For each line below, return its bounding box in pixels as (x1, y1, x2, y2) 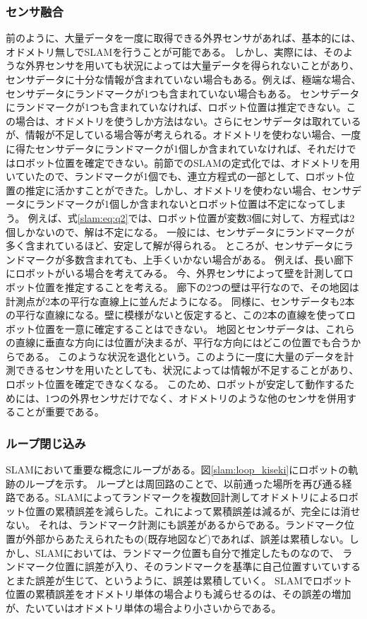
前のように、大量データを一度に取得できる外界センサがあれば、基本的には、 (6, 30, 361, 45)
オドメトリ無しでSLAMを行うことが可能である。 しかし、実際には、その (6, 44, 343, 59)
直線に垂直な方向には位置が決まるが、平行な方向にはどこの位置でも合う (15, 335, 351, 350)
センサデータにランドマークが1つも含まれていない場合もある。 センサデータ (6, 86, 360, 100)
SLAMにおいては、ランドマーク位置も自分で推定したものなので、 (35, 545, 339, 560)
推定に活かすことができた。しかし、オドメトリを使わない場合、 (25, 182, 322, 197)
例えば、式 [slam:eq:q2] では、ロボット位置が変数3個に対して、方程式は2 (28, 210, 355, 225)
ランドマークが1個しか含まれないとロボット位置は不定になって (35, 196, 327, 211)
